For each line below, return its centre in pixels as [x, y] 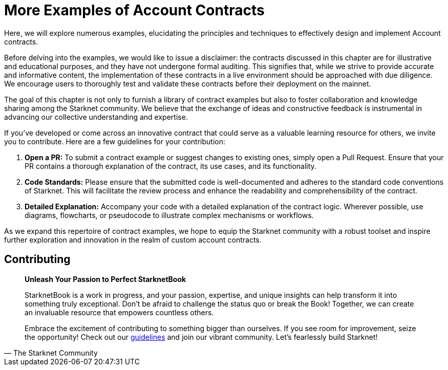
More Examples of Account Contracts [134, 10]
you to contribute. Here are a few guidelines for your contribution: [115, 141]
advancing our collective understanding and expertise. [96, 117]
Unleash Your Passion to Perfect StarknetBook [105, 279]
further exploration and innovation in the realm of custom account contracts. [133, 240]
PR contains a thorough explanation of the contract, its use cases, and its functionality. [170, 166]
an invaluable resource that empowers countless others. [119, 312]
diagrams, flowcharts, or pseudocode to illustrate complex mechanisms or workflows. [169, 215]
